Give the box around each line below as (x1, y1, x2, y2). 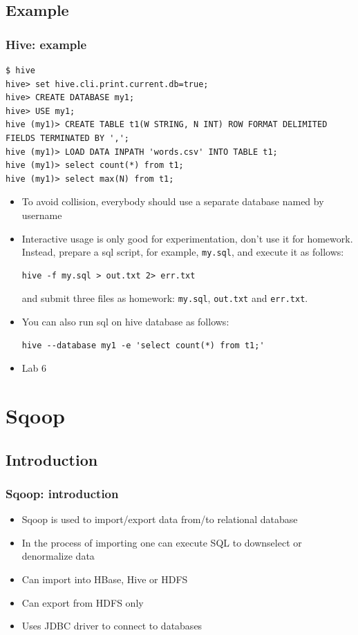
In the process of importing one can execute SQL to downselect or (21, 535, 302, 549)
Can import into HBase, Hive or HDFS (21, 571, 188, 586)
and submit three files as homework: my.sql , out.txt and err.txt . (21, 291, 308, 305)
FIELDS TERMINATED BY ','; (6, 133, 129, 143)
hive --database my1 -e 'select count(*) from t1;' (21, 340, 265, 350)
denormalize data (21, 549, 95, 563)
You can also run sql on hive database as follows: (21, 314, 229, 329)
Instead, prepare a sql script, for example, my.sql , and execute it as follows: (21, 245, 344, 259)
